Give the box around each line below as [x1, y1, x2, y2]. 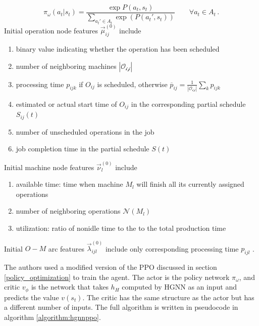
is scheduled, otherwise [97, 78, 168, 89]
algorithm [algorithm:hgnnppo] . [4, 311, 101, 322]
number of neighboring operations [16, 206, 121, 216]
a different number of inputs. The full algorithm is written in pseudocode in [4, 302, 238, 312]
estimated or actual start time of [16, 98, 117, 109]
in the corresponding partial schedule [131, 98, 246, 109]
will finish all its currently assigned [136, 179, 244, 189]
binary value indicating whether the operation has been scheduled [16, 43, 220, 54]
